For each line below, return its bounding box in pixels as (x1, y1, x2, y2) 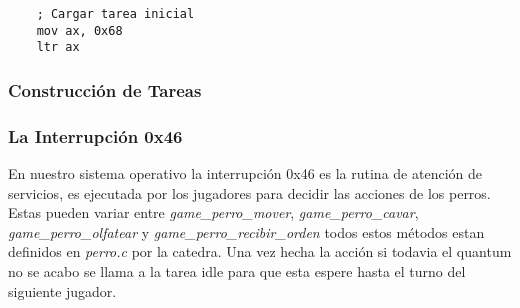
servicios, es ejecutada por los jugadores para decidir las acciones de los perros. (8, 182, 491, 203)
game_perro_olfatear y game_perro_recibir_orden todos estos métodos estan (8, 221, 485, 242)
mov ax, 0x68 (36, 23, 123, 38)
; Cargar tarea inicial (36, 7, 195, 21)
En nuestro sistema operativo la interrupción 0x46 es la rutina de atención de (8, 163, 482, 184)
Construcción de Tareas (8, 77, 202, 102)
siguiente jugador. (8, 280, 117, 301)
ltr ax (36, 40, 80, 55)
